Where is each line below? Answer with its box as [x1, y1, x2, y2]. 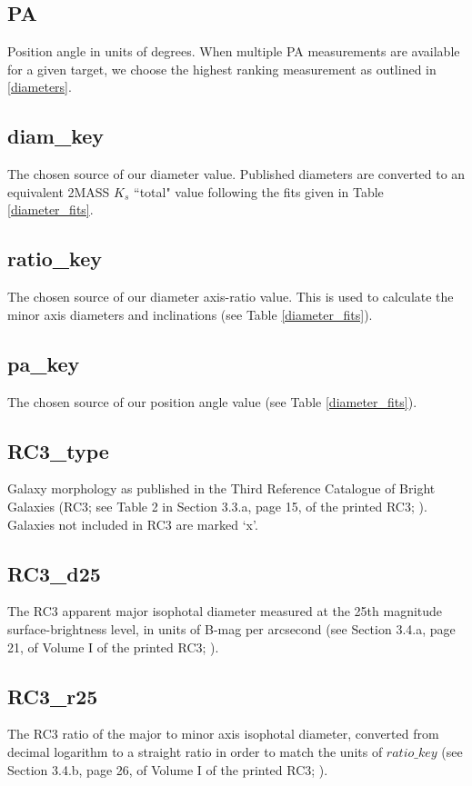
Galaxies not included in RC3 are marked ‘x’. [7, 514, 258, 533]
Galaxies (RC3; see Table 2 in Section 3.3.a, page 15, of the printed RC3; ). [7, 496, 427, 515]
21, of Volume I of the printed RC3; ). [7, 637, 219, 656]
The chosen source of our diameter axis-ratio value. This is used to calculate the [7, 287, 454, 306]
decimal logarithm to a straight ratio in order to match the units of [7, 741, 383, 761]
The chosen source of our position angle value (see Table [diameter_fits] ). [7, 392, 417, 411]
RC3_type [7, 436, 109, 464]
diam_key [7, 122, 105, 150]
